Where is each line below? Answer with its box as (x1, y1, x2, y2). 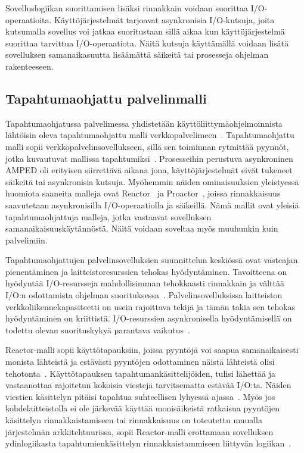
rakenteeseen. (5, 60, 54, 72)
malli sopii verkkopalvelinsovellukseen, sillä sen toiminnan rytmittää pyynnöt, (5, 140, 289, 152)
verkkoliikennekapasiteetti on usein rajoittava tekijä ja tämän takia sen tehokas (5, 300, 296, 313)
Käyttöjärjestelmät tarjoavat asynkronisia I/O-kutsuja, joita (54, 13, 275, 26)
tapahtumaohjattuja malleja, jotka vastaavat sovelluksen (5, 210, 212, 223)
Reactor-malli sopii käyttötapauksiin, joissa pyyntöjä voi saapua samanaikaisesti (5, 343, 299, 356)
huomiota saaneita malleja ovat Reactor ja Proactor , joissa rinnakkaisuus (5, 187, 281, 199)
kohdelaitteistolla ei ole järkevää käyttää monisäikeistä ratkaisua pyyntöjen (5, 402, 280, 414)
